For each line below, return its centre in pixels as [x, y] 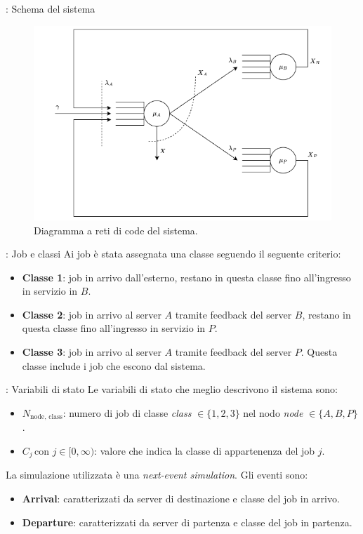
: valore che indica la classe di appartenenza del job [205, 450]
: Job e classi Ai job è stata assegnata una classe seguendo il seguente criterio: [173, 254]
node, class [46, 417]
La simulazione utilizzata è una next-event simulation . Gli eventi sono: [157, 475]
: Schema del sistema [51, 8]
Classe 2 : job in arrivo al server [92, 314]
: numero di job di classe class [127, 412]
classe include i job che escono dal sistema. [114, 365]
